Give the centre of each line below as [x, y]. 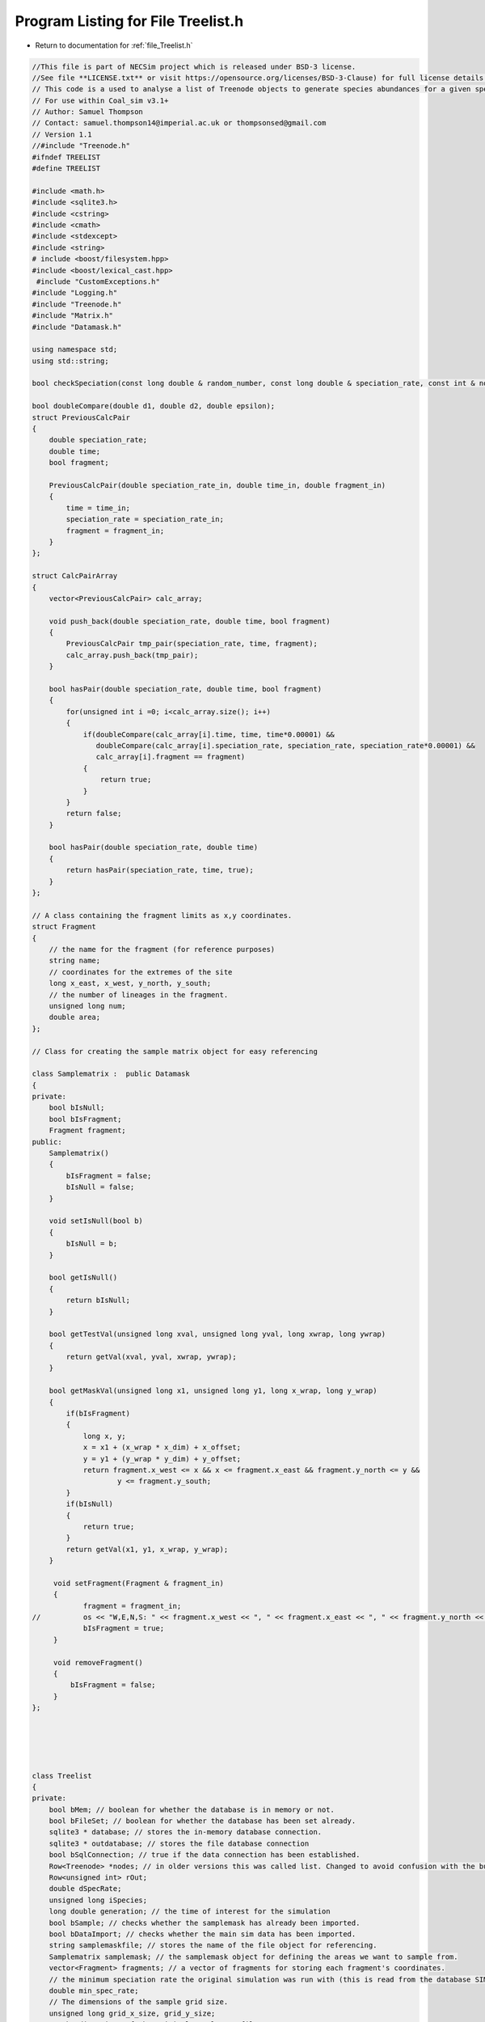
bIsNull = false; [100, 1187]
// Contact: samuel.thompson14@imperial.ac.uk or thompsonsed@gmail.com [179, 123]
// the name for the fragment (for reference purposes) [162, 949]
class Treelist [62, 1776]
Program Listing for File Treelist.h [129, 21]
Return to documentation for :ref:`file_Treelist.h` [114, 45]
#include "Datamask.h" [77, 327]
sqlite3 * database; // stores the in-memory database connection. [186, 1832]
